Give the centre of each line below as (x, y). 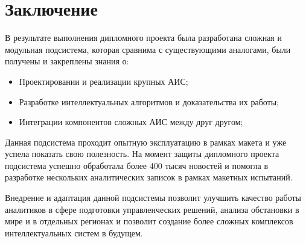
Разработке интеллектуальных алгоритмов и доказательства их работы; (149, 101)
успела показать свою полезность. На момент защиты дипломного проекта (142, 154)
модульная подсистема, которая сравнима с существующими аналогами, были (148, 49)
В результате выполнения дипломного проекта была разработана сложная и (143, 38)
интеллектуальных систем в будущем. (74, 232)
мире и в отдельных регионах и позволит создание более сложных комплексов (149, 221)
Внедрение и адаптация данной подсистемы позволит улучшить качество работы (153, 198)
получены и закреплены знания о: (67, 61)
